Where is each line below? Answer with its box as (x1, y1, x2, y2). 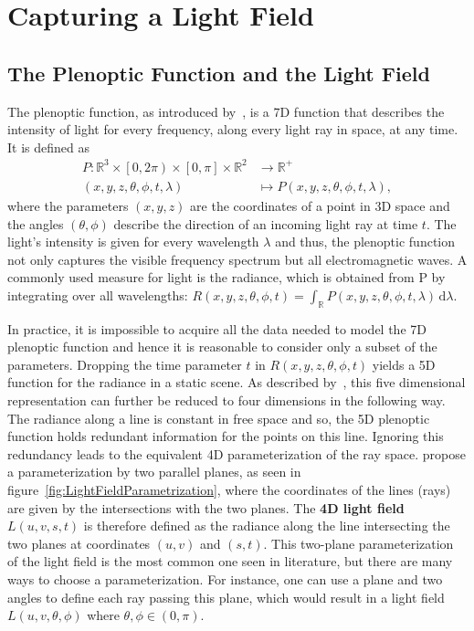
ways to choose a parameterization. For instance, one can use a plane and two (7, 570, 443, 588)
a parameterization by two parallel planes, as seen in (7, 462, 301, 481)
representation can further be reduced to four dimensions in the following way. (7, 391, 446, 410)
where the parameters (7, 195, 129, 215)
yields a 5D (372, 354, 436, 373)
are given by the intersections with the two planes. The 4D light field (7, 498, 405, 517)
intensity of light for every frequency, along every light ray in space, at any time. (7, 120, 458, 139)
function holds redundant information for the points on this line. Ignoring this (7, 426, 444, 446)
